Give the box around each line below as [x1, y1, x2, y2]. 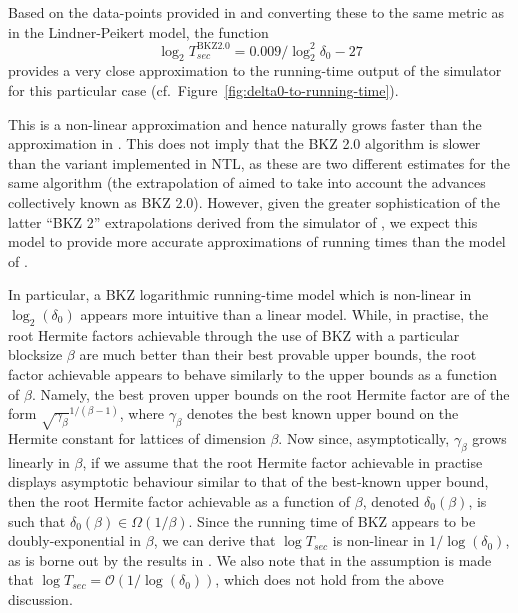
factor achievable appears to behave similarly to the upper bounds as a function [8, 364, 497, 384]
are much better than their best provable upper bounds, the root [79, 344, 477, 365]
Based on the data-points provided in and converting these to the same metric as [8, 2, 505, 22]
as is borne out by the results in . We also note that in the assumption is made [8, 549, 492, 570]
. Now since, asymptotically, [278, 427, 450, 448]
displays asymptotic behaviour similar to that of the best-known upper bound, [8, 471, 489, 492]
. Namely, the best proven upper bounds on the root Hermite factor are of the [31, 383, 510, 404]
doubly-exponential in [8, 530, 142, 551]
